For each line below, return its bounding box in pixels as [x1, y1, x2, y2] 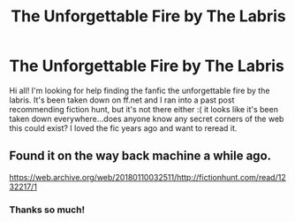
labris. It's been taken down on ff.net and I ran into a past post [9, 95, 235, 105]
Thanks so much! [9, 203, 86, 216]
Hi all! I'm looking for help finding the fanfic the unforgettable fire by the [9, 85, 270, 96]
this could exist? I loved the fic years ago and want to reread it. [9, 122, 238, 134]
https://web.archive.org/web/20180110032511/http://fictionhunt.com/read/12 [9, 172, 286, 182]
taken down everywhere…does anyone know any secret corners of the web [9, 113, 284, 124]
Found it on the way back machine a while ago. [9, 149, 272, 164]
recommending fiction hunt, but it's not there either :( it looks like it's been [9, 103, 278, 114]
